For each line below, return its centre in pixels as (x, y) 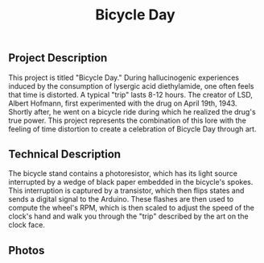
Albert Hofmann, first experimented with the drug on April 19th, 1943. (123, 103)
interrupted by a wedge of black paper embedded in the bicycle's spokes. (131, 182)
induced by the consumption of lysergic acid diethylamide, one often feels (131, 86)
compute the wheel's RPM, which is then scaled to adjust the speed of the (132, 208)
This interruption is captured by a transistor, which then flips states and (126, 190)
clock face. (27, 225)
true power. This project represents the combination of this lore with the (128, 120)
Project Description (58, 58)
